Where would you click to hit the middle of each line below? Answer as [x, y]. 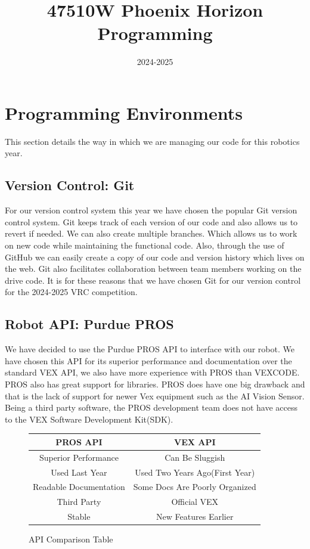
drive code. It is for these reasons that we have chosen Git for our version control [153, 280]
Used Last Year [79, 472]
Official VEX [195, 502]
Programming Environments [124, 112]
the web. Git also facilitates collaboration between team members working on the [153, 269]
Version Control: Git [70, 185]
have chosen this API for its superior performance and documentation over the [148, 360]
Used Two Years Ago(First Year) [195, 472]
